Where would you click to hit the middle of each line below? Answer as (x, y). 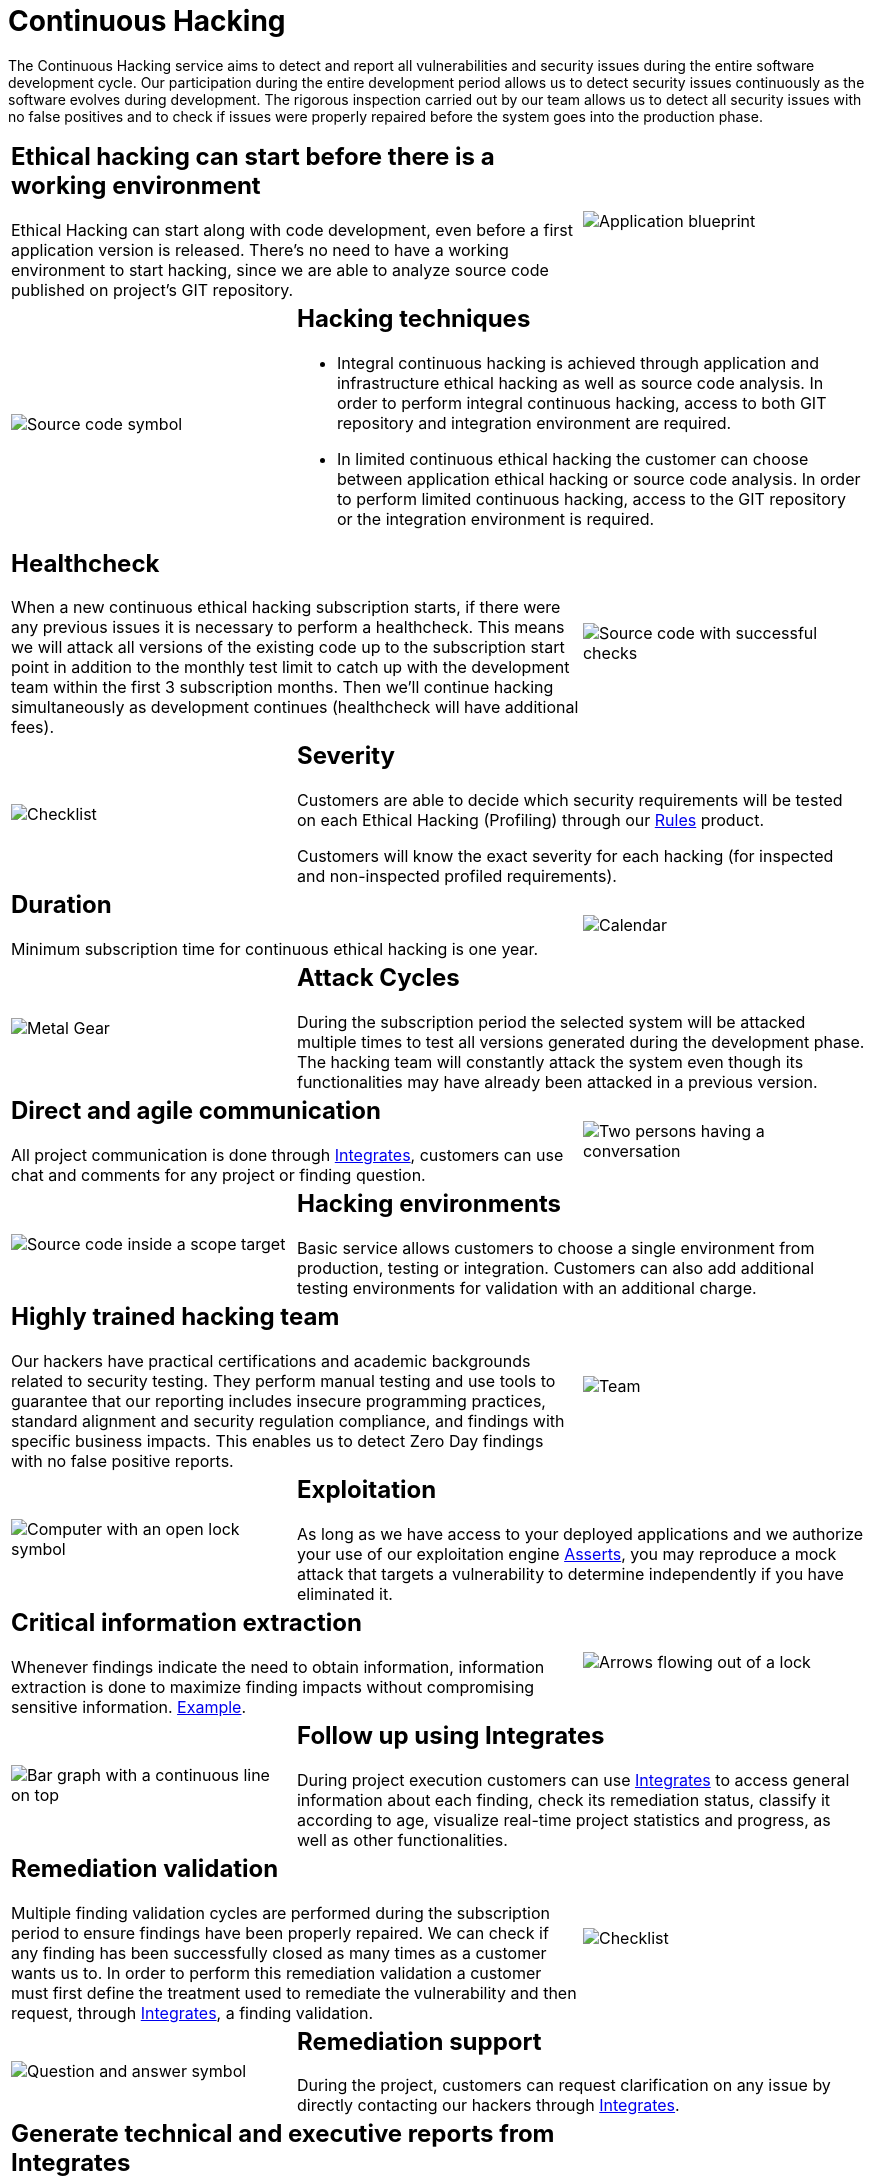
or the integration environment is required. (495, 518)
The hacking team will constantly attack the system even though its (550, 1062)
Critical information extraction (186, 1622)
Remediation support (419, 2041)
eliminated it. (344, 1593)
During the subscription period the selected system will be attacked (551, 1022)
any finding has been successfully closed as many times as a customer (279, 1952)
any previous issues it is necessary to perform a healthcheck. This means (288, 627)
